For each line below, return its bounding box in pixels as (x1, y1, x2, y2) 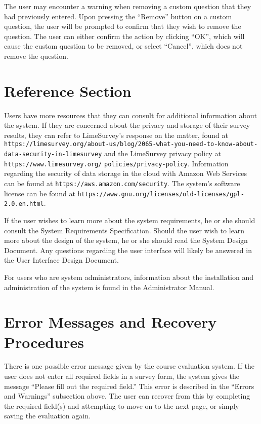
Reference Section (4, 80, 132, 101)
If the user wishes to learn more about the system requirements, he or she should (4, 215, 255, 225)
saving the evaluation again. (4, 410, 91, 421)
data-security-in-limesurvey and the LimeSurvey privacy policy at (4, 148, 221, 159)
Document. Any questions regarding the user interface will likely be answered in (4, 244, 252, 255)
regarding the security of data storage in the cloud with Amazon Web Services (4, 168, 247, 179)
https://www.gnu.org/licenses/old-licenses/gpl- (77, 190, 244, 198)
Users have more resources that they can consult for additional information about (4, 110, 257, 120)
